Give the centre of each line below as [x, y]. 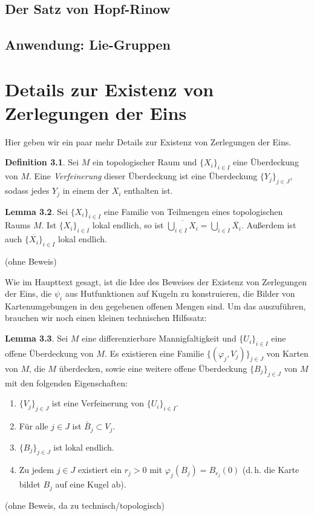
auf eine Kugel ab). [91, 484]
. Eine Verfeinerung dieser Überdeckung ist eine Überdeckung [143, 176]
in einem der [86, 190]
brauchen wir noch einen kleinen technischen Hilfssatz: [106, 318]
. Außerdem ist [269, 225]
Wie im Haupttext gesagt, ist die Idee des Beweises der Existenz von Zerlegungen [156, 281]
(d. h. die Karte [271, 470]
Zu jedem [36, 470]
